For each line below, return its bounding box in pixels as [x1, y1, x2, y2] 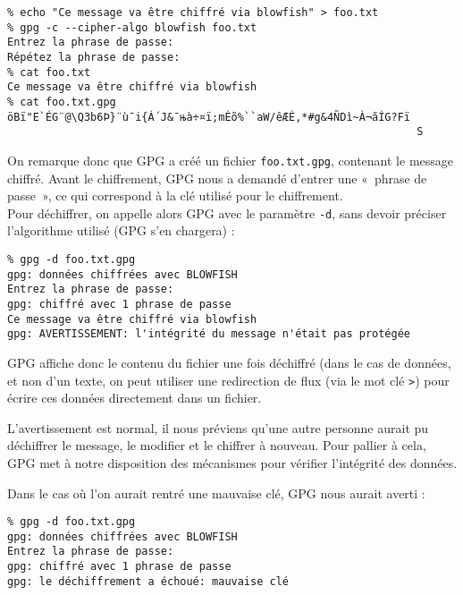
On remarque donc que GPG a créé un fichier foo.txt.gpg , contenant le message [7, 150, 454, 169]
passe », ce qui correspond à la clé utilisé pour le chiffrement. [7, 186, 343, 205]
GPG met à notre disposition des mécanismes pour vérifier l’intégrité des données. [7, 453, 458, 472]
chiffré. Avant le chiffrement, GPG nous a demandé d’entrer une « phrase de [7, 168, 427, 187]
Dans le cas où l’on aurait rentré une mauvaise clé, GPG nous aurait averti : [7, 483, 425, 502]
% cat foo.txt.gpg [7, 95, 116, 108]
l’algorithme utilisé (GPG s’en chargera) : [7, 221, 235, 240]
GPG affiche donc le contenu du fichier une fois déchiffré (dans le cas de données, [7, 353, 451, 371]
